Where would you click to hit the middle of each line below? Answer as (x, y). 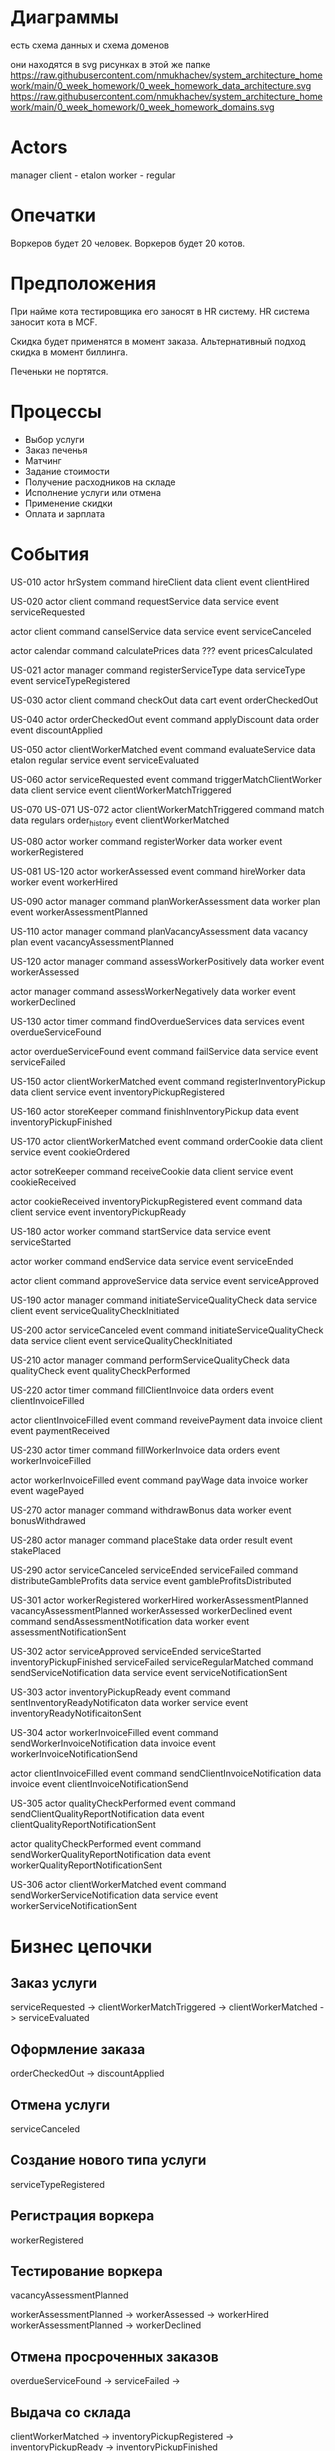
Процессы (56, 411)
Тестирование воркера (86, 2271)
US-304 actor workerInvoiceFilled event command (114, 1733)
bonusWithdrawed (48, 1521)
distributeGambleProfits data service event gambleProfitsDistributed (151, 1581)
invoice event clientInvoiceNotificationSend (99, 1784)
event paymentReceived (60, 1431)
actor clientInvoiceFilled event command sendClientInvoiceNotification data (166, 1773)
